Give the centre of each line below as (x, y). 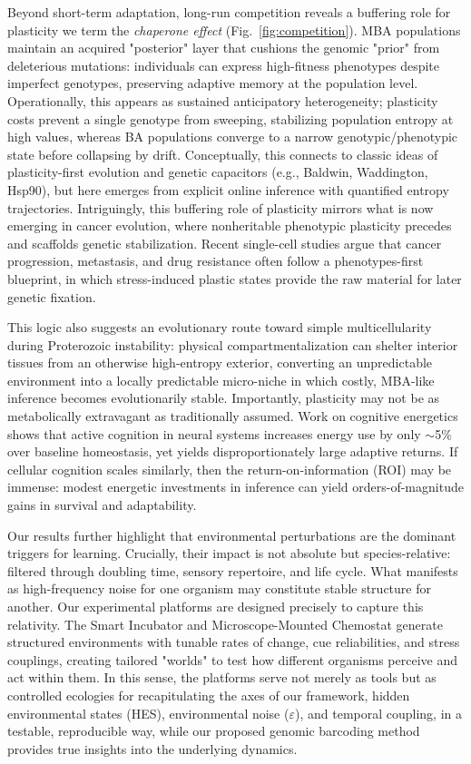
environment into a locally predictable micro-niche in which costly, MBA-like (221, 380)
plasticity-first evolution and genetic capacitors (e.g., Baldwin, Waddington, (218, 172)
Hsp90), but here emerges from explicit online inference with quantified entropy (228, 189)
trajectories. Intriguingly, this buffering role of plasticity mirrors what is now (221, 207)
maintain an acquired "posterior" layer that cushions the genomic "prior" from (224, 48)
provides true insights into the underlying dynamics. (152, 748)
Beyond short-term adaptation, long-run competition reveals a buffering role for (229, 12)
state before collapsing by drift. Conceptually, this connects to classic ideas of (223, 154)
